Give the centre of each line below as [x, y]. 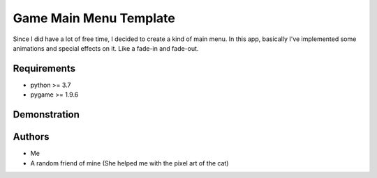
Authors [31, 137]
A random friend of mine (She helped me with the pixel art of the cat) [130, 163]
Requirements [44, 68]
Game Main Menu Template [94, 18]
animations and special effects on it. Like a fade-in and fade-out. [106, 48]
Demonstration [46, 115]
